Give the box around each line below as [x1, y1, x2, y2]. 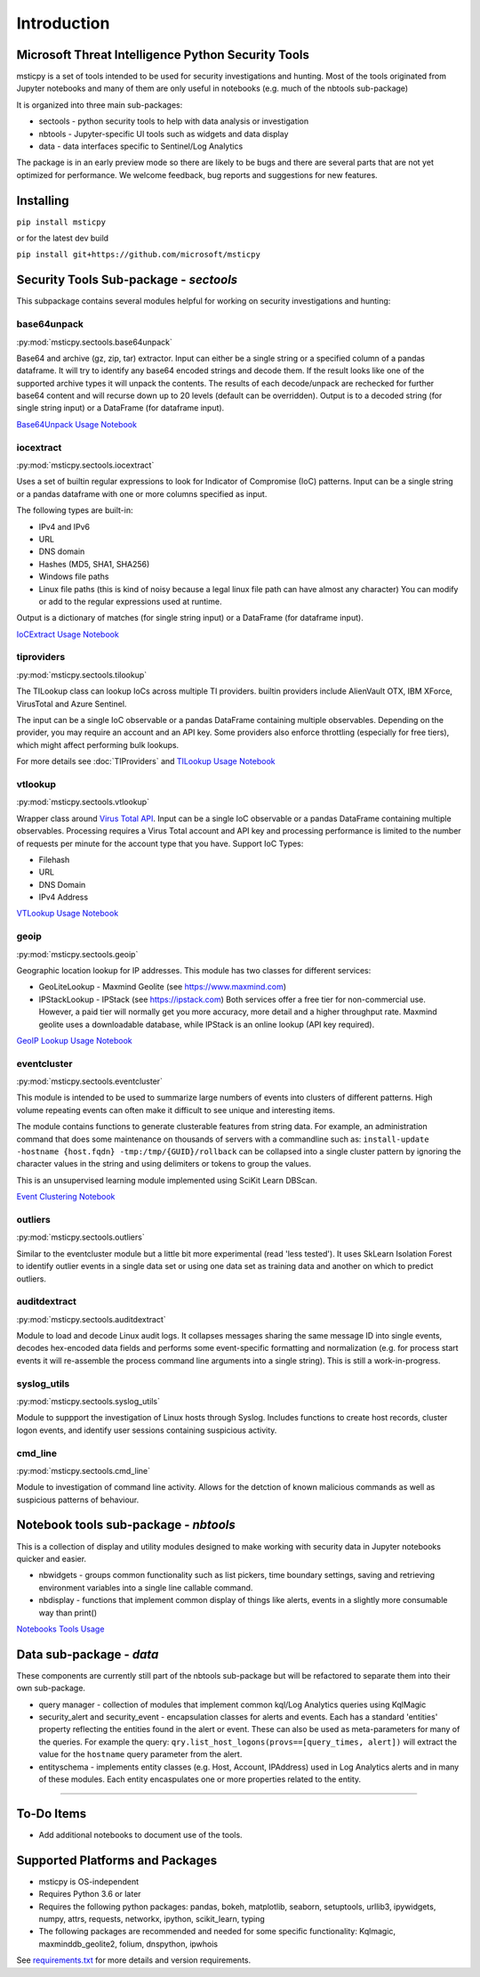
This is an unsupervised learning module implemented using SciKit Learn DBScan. [16, 1175, 317, 1185]
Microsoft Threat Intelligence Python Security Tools [16, 47, 310, 62]
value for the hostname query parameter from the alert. [38, 1749, 243, 1760]
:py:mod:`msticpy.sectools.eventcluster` [16, 1076, 164, 1086]
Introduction [16, 13, 110, 33]
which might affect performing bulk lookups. [16, 739, 180, 750]
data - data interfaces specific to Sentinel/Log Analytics [38, 141, 244, 151]
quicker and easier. [16, 1553, 87, 1564]
